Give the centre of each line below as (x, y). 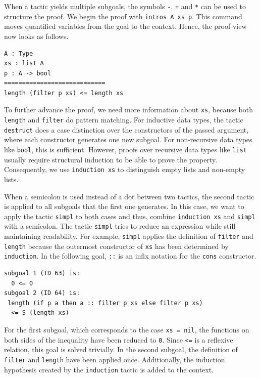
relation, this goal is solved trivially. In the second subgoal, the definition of (121, 349)
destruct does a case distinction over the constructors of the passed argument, (126, 129)
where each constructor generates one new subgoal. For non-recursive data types (128, 139)
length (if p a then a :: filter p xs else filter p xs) (105, 303)
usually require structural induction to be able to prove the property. (111, 159)
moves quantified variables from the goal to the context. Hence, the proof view (125, 26)
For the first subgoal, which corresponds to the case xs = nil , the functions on (127, 329)
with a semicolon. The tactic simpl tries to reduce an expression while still (120, 226)
